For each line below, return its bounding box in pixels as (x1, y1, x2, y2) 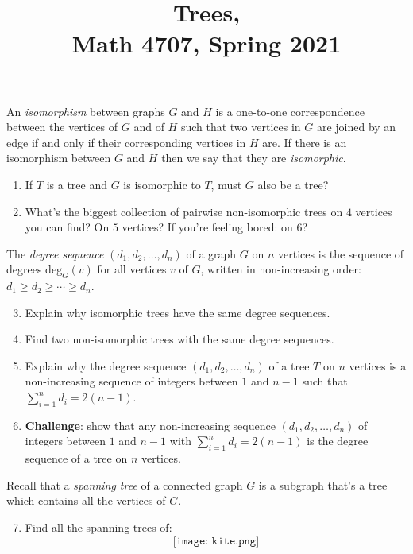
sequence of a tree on (25, 450, 128, 467)
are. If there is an (262, 134, 347, 150)
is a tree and (46, 176, 107, 192)
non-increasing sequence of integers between (25, 373, 238, 389)
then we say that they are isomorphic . (161, 149, 346, 166)
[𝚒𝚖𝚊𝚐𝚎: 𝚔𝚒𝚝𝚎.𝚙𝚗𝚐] (172, 535, 260, 547)
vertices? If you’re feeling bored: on (122, 219, 293, 235)
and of (133, 118, 164, 135)
